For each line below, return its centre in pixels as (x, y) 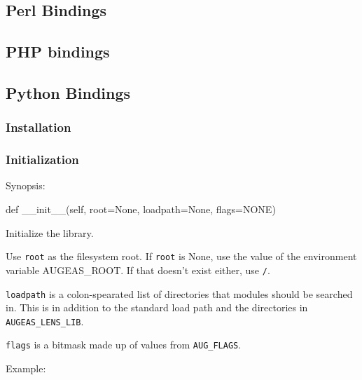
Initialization (42, 160)
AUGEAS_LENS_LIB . (45, 321)
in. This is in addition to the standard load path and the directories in (157, 307)
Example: (26, 368)
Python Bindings (68, 92)
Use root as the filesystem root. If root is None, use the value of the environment (181, 256)
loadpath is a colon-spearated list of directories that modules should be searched (179, 293)
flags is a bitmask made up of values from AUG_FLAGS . (124, 345)
